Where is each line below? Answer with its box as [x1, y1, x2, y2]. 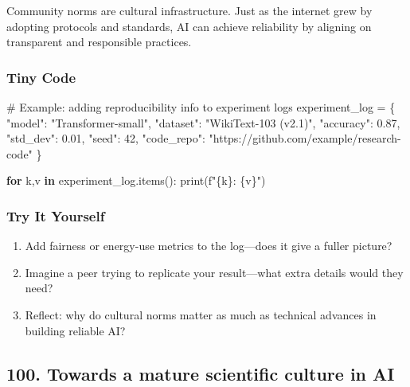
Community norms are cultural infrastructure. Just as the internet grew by [6, 2, 373, 18]
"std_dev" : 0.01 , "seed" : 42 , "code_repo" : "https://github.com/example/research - [6, 130, 401, 147]
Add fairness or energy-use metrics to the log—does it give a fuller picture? [25, 237, 392, 254]
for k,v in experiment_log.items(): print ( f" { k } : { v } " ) [6, 172, 266, 189]
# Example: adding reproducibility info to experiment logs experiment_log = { [6, 99, 396, 115]
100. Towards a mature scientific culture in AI [6, 361, 395, 385]
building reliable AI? [25, 322, 126, 338]
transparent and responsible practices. [6, 33, 192, 50]
